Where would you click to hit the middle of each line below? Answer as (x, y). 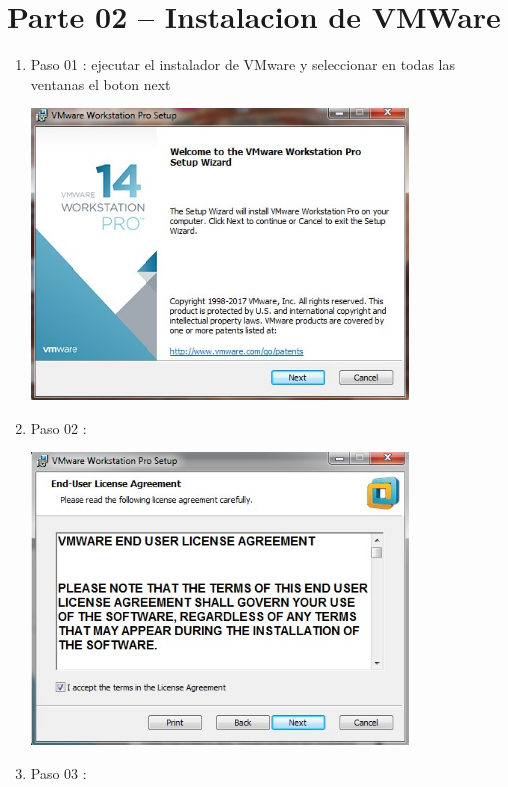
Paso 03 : (58, 772)
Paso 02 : (58, 427)
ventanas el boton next (100, 83)
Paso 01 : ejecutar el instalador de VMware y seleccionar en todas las (242, 64)
